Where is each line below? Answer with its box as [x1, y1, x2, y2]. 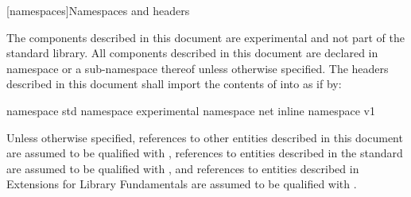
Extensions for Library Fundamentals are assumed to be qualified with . [6, 176, 357, 192]
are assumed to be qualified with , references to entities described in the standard [6, 145, 403, 161]
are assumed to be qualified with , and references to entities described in [6, 160, 359, 176]
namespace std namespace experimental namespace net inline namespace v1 [6, 102, 375, 118]
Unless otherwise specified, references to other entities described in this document [6, 129, 403, 145]
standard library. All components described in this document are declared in [6, 44, 378, 61]
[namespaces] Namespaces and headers [6, 2, 190, 18]
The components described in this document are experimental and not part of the [6, 29, 405, 45]
